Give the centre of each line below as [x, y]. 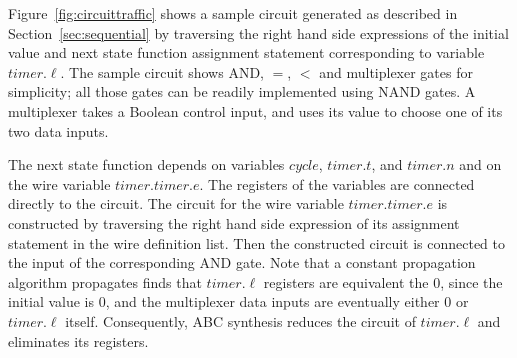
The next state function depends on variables [146, 164]
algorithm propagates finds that [105, 281]
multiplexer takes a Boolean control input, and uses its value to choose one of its [255, 110]
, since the [471, 281]
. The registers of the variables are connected [337, 183]
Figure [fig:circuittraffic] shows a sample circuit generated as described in [233, 13]
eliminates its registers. [78, 340]
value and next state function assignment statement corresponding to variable [246, 52]
